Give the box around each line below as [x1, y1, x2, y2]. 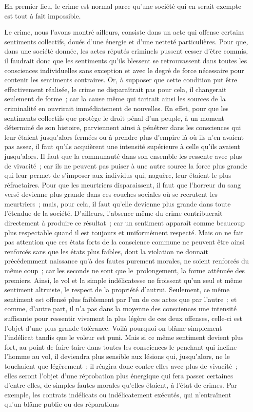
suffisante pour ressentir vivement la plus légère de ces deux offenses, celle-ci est [4, 313, 243, 323]
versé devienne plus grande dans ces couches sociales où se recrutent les [4, 189, 218, 199]
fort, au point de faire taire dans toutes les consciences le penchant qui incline [4, 341, 237, 352]
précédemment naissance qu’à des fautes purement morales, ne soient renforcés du [4, 256, 249, 266]
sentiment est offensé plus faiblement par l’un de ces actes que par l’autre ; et [4, 294, 237, 304]
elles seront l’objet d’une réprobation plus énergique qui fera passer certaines [4, 370, 233, 380]
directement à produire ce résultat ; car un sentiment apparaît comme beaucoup [4, 218, 245, 228]
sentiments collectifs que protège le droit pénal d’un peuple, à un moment [4, 112, 225, 123]
